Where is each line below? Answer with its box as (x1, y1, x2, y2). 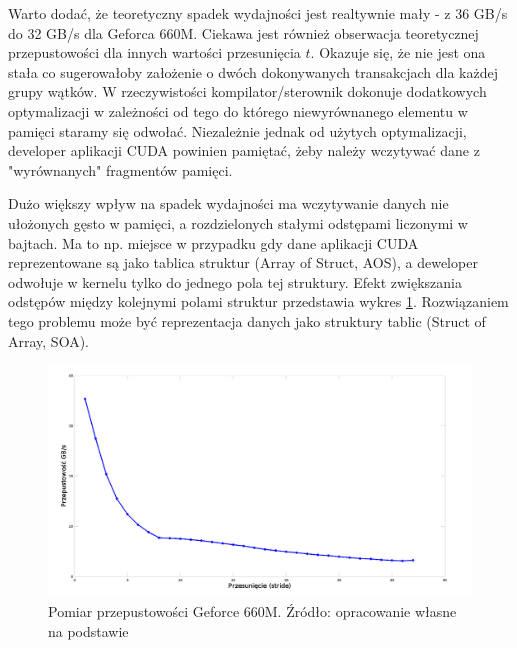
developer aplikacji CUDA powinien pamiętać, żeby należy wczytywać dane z (8, 140, 480, 161)
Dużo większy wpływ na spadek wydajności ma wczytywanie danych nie (8, 193, 449, 214)
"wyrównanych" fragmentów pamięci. (8, 159, 233, 180)
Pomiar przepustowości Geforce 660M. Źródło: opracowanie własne (48, 600, 457, 621)
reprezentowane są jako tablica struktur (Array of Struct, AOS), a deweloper (8, 252, 478, 273)
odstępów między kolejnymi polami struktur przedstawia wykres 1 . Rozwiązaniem (8, 291, 509, 312)
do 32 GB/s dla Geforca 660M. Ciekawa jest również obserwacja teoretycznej (8, 22, 479, 43)
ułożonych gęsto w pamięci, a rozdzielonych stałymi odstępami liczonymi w (8, 212, 468, 233)
